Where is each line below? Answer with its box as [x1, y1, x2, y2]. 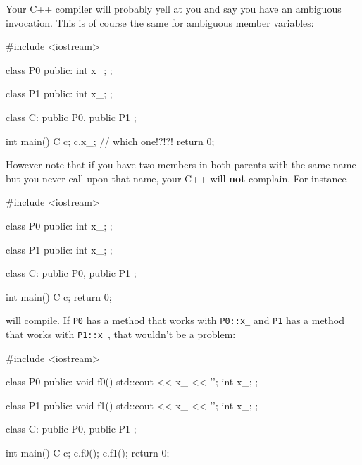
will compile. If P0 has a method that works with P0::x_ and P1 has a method [6, 313, 345, 328]
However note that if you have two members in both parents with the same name [6, 157, 356, 172]
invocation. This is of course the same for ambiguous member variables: [6, 15, 314, 30]
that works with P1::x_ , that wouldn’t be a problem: [6, 326, 236, 341]
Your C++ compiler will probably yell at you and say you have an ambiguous [6, 1, 342, 15]
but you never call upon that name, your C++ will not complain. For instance [6, 170, 347, 185]
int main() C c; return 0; [6, 289, 112, 304]
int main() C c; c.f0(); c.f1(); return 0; [6, 445, 170, 459]
